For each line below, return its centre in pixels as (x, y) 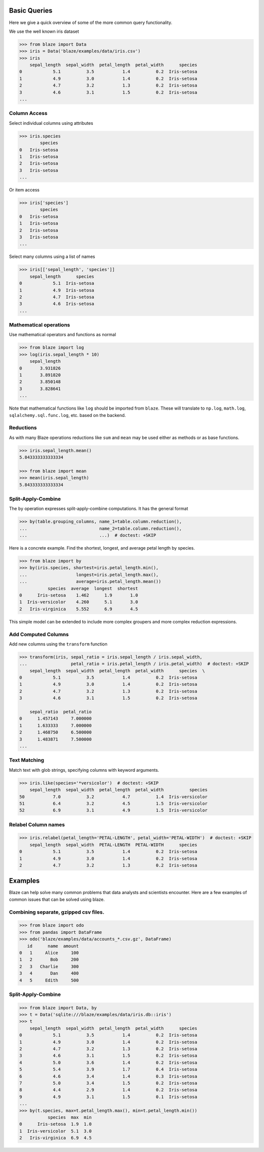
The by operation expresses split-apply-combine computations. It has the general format (99, 508)
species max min (70, 1117)
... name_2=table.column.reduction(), (100, 528)
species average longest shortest (93, 588)
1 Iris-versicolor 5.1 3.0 (55, 1131)
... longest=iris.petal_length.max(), (89, 575)
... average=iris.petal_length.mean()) (90, 582)
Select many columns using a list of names (52, 256)
